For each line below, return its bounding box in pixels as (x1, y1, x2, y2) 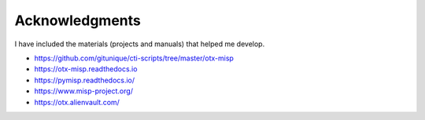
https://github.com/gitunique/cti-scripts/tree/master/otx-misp (34, 53, 234, 63)
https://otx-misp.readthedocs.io (34, 64, 138, 74)
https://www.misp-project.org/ (34, 86, 134, 96)
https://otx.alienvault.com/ (34, 97, 120, 107)
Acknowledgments (14, 12, 142, 29)
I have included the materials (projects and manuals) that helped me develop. (14, 39, 265, 49)
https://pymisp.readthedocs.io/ (34, 75, 135, 85)
